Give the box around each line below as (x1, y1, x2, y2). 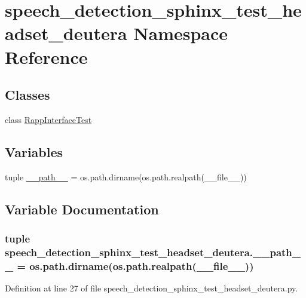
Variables (5, 142, 63, 161)
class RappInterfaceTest (5, 113, 92, 125)
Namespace (133, 21, 228, 45)
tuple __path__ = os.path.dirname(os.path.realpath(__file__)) (5, 170, 247, 183)
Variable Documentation (5, 199, 159, 218)
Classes (5, 85, 50, 104)
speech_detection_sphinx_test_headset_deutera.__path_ (5, 244, 301, 259)
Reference (5, 44, 88, 69)
